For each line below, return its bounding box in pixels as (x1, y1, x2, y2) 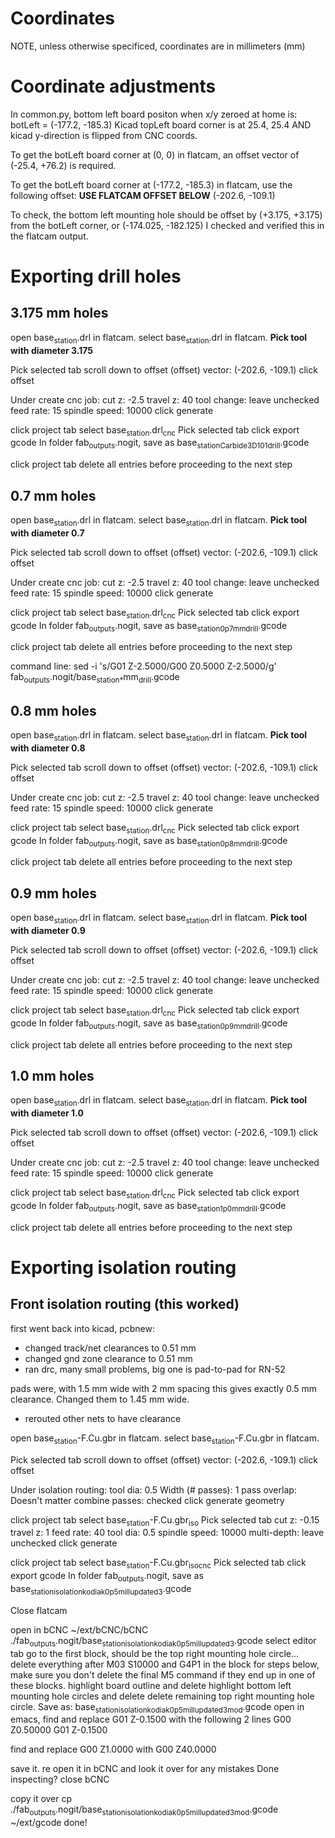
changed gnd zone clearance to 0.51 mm (24, 1352, 193, 1364)
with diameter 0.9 (10, 925, 86, 937)
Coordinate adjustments (10, 75, 217, 98)
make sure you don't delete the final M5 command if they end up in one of (10, 1668, 316, 1681)
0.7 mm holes (10, 487, 97, 504)
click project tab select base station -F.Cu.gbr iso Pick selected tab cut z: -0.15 (10, 1513, 320, 1528)
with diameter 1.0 (10, 1107, 84, 1119)
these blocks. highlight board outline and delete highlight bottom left (10, 1679, 292, 1691)
